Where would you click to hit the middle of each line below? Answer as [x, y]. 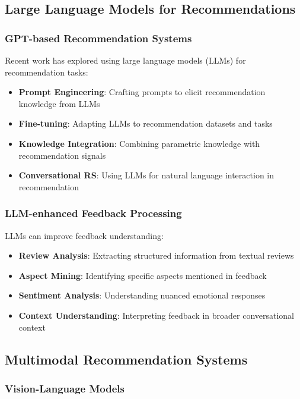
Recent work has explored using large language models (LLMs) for [125, 60]
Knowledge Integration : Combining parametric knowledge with [139, 143]
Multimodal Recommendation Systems [126, 359]
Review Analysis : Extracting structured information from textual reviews [156, 255]
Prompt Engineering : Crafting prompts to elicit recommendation [142, 92]
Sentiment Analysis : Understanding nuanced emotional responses [142, 295]
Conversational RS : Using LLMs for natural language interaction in [146, 175]
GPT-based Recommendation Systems [98, 38]
